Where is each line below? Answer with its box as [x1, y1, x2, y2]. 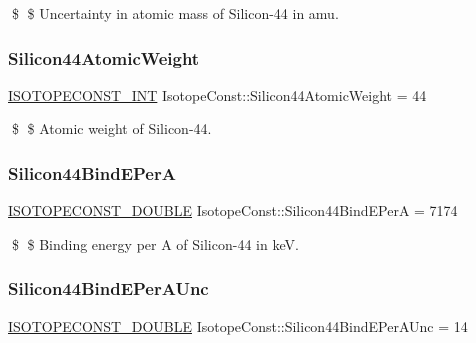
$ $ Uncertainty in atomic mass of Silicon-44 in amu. [11, 3, 339, 23]
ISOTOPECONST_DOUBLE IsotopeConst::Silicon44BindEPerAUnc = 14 [8, 315, 468, 336]
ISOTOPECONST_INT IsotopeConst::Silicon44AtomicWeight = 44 [8, 84, 427, 105]
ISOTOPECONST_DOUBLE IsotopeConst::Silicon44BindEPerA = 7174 [8, 200, 458, 221]
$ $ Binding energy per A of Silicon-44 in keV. [11, 233, 299, 254]
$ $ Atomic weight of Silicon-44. [11, 118, 212, 139]
